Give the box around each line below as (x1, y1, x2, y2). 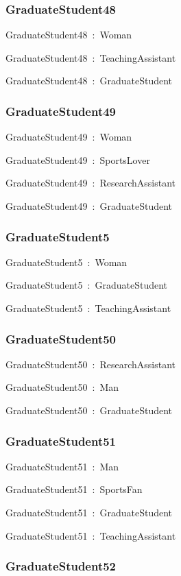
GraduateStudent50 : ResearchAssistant (5, 357, 176, 371)
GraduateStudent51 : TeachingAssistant (5, 528, 176, 542)
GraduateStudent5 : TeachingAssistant (5, 301, 171, 315)
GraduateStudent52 (5, 557, 117, 575)
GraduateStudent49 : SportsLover (5, 152, 150, 167)
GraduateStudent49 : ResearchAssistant (5, 176, 176, 190)
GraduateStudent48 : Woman (5, 27, 132, 42)
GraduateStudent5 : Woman (5, 254, 128, 269)
